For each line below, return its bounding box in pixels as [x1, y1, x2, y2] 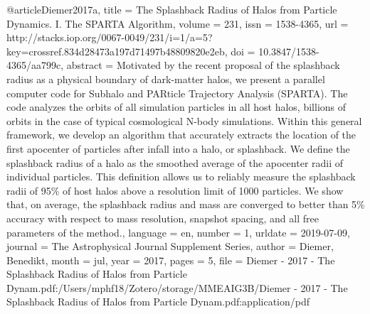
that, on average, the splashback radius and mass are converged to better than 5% [6, 197, 365, 212]
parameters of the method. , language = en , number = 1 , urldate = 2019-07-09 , [6, 224, 350, 239]
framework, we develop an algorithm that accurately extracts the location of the [6, 127, 356, 142]
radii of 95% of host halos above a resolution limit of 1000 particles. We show [6, 183, 344, 197]
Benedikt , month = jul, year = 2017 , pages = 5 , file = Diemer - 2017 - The [6, 252, 335, 267]
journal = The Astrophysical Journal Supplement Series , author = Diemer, [6, 239, 334, 254]
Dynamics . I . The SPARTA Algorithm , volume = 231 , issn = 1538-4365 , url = [6, 16, 349, 31]
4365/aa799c [6, 58, 61, 72]
